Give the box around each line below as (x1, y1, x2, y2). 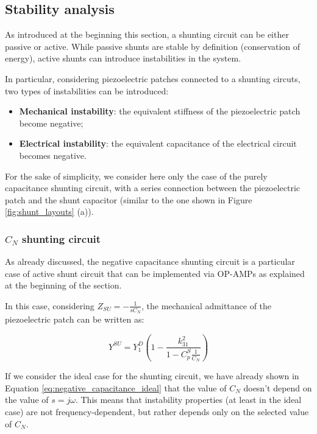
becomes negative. (19, 149, 87, 161)
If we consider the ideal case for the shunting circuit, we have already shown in (5, 369, 299, 382)
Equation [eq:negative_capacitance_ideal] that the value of (5, 381, 227, 394)
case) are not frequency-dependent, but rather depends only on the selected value (5, 405, 309, 418)
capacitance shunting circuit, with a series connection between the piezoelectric (5, 181, 301, 194)
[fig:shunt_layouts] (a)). (5, 205, 94, 218)
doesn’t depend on (243, 381, 312, 394)
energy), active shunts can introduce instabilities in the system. (5, 52, 241, 65)
